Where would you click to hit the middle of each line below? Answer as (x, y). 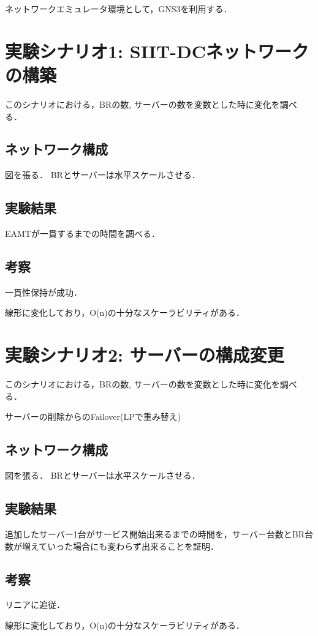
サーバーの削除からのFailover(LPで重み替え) (93, 417)
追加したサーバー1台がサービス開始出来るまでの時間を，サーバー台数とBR (155, 533)
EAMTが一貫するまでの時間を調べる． (82, 234)
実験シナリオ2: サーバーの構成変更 (145, 355)
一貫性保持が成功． (44, 292)
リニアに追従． (35, 604)
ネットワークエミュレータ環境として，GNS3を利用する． (119, 9)
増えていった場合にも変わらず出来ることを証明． (120, 546)
